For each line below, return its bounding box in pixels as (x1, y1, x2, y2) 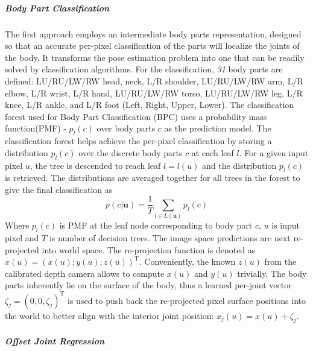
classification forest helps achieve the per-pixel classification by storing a (5, 134, 272, 147)
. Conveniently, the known (139, 255, 236, 268)
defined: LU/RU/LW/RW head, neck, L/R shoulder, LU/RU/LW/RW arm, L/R (5, 74, 303, 87)
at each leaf (191, 146, 234, 159)
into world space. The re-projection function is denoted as (42, 243, 256, 256)
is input (271, 219, 300, 232)
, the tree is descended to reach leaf (30, 159, 161, 171)
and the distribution (202, 159, 277, 171)
